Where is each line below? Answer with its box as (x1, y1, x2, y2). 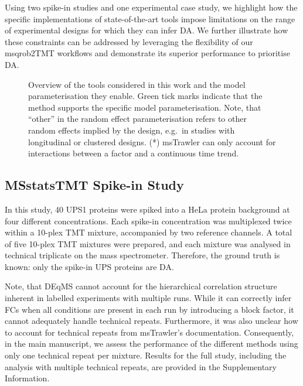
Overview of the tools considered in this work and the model (28, 78, 246, 90)
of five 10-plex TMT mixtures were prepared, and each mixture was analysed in (5, 237, 291, 250)
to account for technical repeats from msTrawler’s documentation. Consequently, (5, 326, 294, 338)
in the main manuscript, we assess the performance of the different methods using (5, 337, 298, 350)
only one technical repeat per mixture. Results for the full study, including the (5, 349, 287, 361)
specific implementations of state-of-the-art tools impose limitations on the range (5, 12, 295, 25)
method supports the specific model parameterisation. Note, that (28, 101, 261, 113)
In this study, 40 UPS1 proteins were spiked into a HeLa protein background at (5, 203, 290, 215)
